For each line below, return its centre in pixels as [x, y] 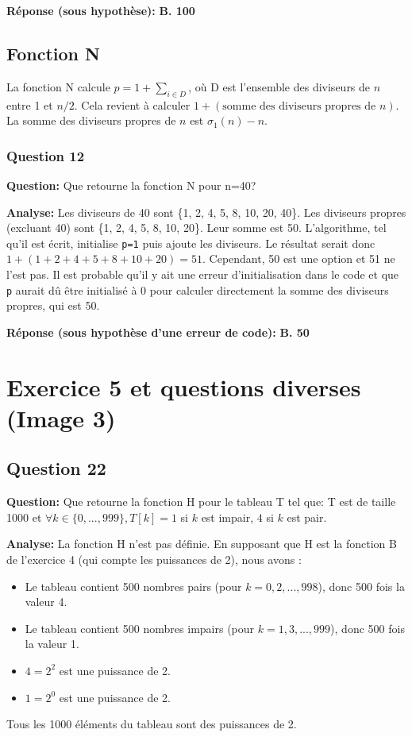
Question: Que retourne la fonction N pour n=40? [131, 185]
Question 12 [46, 155]
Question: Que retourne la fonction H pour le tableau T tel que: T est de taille [201, 502]
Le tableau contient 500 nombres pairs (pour [133, 586]
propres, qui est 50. [53, 305]
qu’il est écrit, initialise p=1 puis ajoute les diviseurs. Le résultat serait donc [191, 243]
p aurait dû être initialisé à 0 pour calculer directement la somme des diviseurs [198, 289]
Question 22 [56, 468]
